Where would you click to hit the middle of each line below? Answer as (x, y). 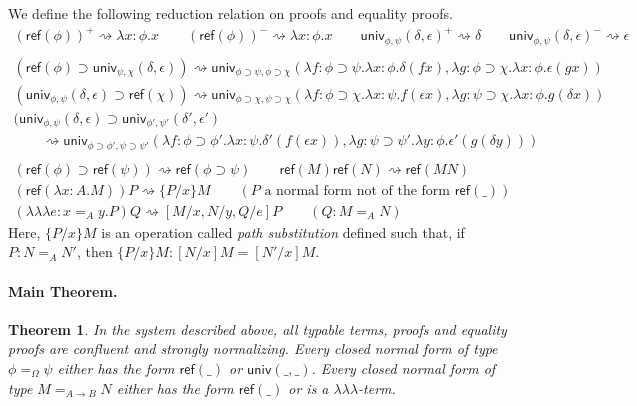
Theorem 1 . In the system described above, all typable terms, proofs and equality (257, 328)
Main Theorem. (63, 290)
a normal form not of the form (357, 190)
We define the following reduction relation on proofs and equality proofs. (230, 13)
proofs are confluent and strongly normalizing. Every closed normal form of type (253, 348)
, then (94, 251)
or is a (308, 387)
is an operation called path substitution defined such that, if (283, 231)
